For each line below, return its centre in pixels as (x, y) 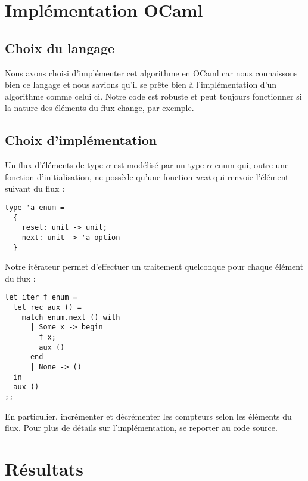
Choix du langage (60, 47)
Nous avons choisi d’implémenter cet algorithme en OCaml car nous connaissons (151, 73)
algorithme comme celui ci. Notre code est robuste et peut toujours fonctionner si (153, 96)
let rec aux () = (47, 308)
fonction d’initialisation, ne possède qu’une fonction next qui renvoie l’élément (147, 176)
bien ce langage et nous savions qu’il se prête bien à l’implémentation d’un (141, 84)
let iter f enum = (41, 297)
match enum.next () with (71, 317)
